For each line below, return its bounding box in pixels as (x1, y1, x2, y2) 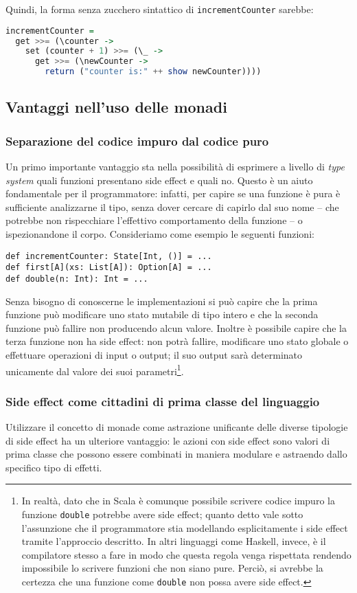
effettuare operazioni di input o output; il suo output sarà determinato (5, 347, 303, 361)
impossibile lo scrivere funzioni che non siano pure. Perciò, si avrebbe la (21, 561, 323, 575)
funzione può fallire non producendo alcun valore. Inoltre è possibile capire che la (5, 320, 347, 335)
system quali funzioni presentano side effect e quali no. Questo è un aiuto (5, 172, 313, 187)
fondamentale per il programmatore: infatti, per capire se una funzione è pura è (5, 186, 341, 201)
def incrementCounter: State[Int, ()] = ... (5, 251, 212, 261)
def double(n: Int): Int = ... (5, 273, 148, 284)
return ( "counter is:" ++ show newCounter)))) (45, 67, 262, 77)
